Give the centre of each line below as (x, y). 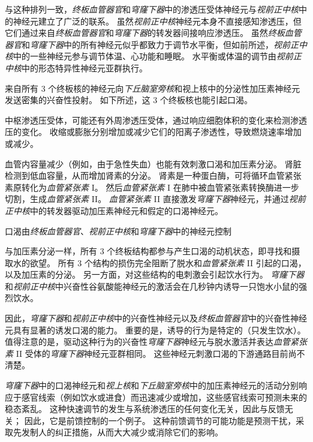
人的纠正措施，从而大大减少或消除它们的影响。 (130, 432)
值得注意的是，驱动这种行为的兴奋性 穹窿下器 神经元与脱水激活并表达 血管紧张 (156, 342)
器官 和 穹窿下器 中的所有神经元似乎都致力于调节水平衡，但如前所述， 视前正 (152, 44)
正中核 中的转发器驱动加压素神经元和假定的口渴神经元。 (114, 210)
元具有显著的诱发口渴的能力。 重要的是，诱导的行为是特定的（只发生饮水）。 (155, 330)
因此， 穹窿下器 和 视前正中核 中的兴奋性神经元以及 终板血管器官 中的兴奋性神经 (156, 318)
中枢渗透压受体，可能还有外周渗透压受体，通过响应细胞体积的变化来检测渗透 (156, 120)
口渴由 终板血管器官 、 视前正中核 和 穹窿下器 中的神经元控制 (118, 231)
